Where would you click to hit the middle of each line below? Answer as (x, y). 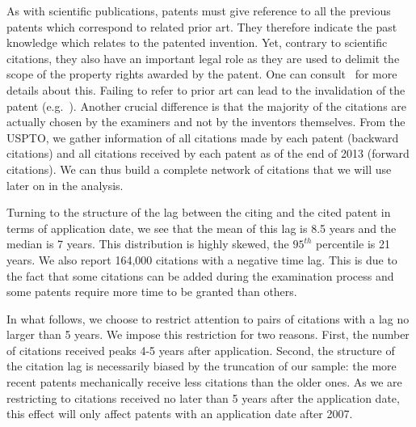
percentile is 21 (353, 244)
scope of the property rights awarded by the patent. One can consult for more (202, 74)
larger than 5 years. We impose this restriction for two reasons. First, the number (208, 334)
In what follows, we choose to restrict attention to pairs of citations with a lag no (208, 318)
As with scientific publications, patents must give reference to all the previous (199, 11)
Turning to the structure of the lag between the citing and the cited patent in (199, 212)
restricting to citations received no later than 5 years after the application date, (203, 397)
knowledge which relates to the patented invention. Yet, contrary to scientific (197, 42)
